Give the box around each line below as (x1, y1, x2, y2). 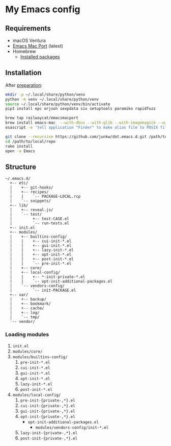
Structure (5, 162, 37, 171)
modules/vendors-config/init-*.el (35, 425, 109, 430)
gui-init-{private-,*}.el (20, 409, 75, 414)
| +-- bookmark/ (10, 301, 51, 307)
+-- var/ (10, 292, 28, 297)
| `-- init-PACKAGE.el (10, 288, 76, 293)
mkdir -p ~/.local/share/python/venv (5, 92, 85, 97)
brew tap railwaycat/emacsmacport (5, 115, 79, 121)
